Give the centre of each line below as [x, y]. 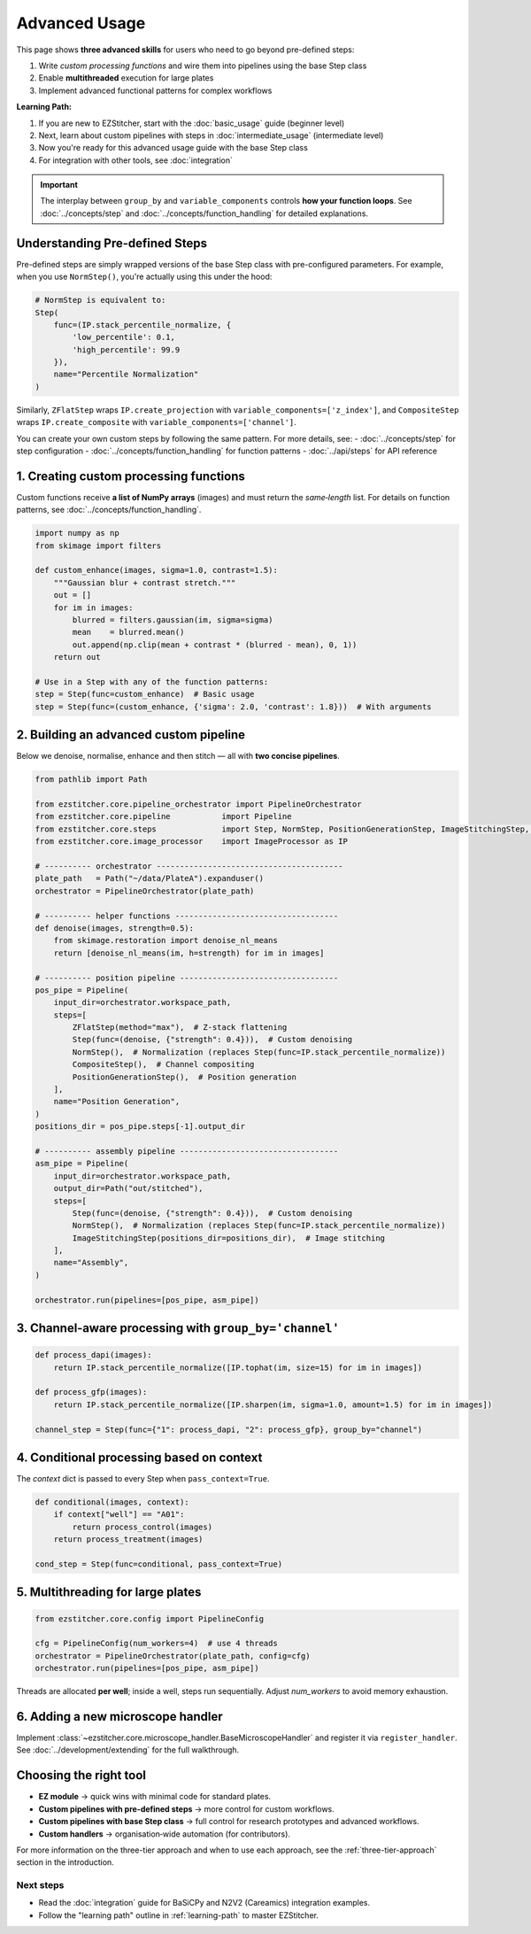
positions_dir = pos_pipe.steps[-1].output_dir [140, 1126]
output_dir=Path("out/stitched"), [128, 1188]
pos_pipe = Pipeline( [82, 990]
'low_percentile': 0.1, [124, 337]
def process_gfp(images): [91, 1392]
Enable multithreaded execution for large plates [126, 78]
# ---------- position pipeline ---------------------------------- [187, 978]
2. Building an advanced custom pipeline [131, 735]
